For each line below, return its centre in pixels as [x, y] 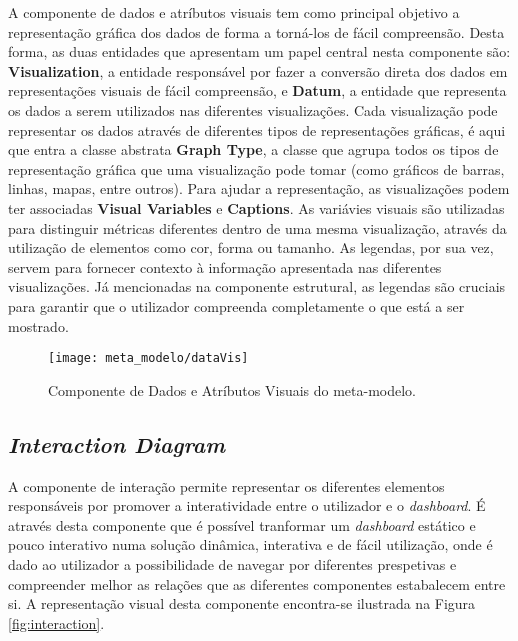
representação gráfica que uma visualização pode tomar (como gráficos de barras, [256, 168]
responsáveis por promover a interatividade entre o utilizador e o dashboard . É [247, 505]
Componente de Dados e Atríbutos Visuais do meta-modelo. [232, 389]
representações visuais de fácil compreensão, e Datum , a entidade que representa [257, 90]
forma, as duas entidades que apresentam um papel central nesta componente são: [259, 51]
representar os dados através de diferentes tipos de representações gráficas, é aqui [257, 129]
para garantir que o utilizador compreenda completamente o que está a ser [236, 305]
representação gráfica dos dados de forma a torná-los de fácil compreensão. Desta [256, 31]
